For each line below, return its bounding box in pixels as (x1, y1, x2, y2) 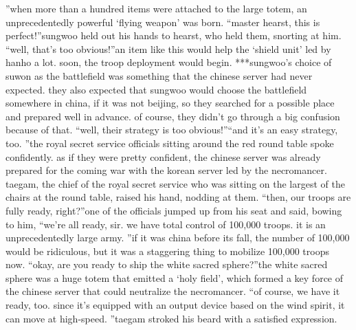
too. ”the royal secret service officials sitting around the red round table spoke (5, 135, 334, 150)
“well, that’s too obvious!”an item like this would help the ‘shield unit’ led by (5, 41, 331, 56)
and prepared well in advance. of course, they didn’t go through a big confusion (5, 109, 340, 123)
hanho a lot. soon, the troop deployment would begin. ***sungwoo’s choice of (5, 55, 332, 69)
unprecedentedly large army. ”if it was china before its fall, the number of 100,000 (5, 230, 350, 245)
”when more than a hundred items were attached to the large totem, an (5, 1, 307, 15)
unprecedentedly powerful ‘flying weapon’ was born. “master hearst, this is (5, 14, 320, 29)
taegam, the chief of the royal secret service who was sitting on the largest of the (5, 176, 345, 190)
